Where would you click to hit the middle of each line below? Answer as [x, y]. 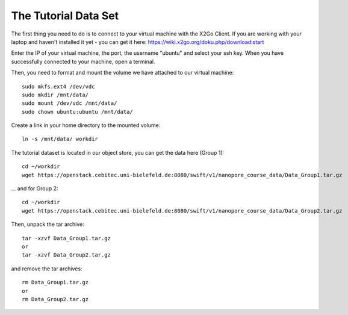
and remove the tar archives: [47, 269]
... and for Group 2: [35, 189]
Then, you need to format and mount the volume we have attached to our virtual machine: [123, 73]
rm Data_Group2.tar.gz [55, 299]
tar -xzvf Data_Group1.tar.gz [67, 238]
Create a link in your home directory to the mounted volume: [86, 125]
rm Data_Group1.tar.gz [55, 282]
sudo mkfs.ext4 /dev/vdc [58, 86]
